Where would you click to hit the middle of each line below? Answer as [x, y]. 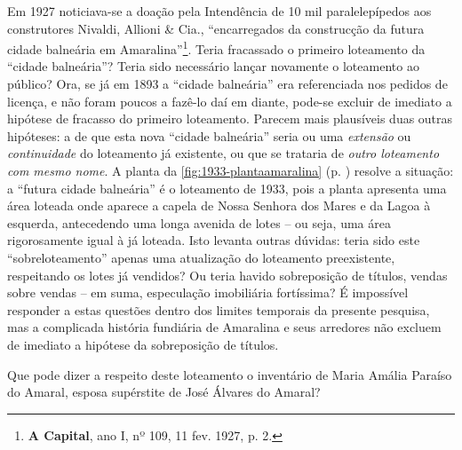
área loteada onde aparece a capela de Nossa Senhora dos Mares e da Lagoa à [219, 205]
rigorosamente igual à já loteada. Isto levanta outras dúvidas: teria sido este [214, 240]
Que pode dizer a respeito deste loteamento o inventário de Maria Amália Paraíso [230, 374]
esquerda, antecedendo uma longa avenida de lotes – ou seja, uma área [199, 222]
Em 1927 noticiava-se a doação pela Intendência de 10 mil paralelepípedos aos [219, 11]
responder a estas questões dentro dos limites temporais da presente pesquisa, [219, 309]
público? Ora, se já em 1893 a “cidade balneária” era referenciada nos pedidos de [227, 84]
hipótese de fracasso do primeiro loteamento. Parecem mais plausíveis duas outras [230, 118]
